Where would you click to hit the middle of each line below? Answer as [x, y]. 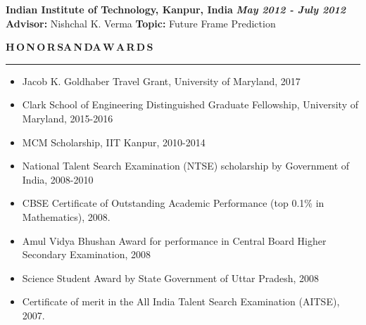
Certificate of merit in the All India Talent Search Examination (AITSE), [181, 301]
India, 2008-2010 [58, 179]
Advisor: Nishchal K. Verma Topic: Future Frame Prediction [141, 23]
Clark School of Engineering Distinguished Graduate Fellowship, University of [190, 104]
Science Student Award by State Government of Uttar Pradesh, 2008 [171, 278]
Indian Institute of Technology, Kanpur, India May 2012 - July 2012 [176, 9]
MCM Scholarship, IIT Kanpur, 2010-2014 [114, 142]
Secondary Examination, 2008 [87, 254]
